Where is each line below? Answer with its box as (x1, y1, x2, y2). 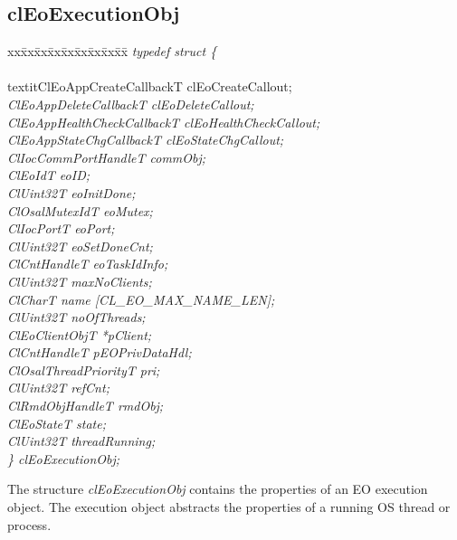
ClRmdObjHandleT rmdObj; (7, 396, 164, 415)
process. (7, 515, 52, 534)
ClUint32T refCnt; (7, 378, 109, 397)
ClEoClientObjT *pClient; (7, 325, 152, 344)
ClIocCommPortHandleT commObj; (7, 147, 206, 166)
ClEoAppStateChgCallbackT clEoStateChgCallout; (7, 130, 284, 149)
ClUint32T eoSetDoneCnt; (7, 236, 153, 255)
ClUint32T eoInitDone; (7, 183, 136, 202)
